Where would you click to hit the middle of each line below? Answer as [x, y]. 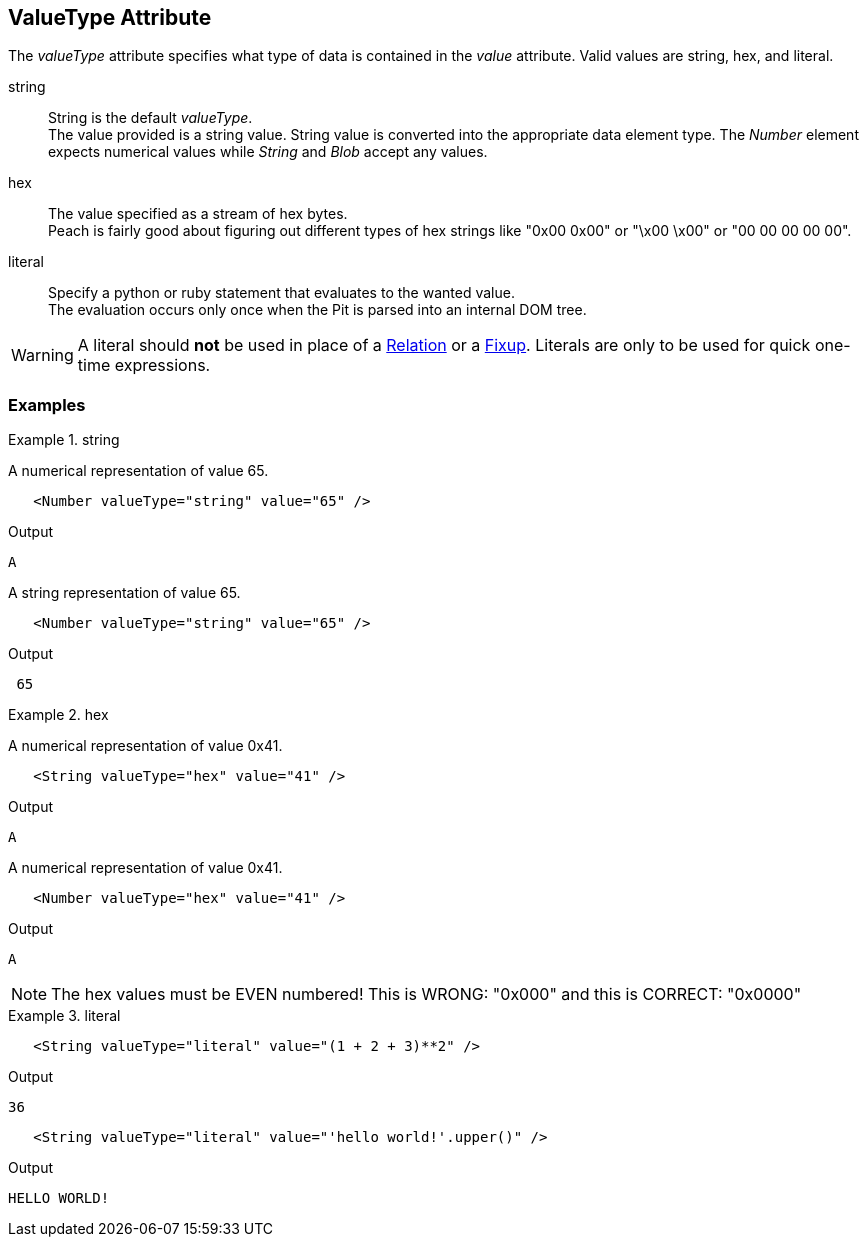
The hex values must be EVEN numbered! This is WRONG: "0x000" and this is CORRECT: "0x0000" [426, 994]
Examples [47, 404]
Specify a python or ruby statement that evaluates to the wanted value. [281, 293]
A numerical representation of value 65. [138, 471]
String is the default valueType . [150, 118]
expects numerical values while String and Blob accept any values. [268, 152]
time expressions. [144, 365]
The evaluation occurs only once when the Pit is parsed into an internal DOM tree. [317, 310]
